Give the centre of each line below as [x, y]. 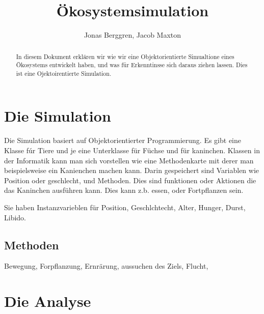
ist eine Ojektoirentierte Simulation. [64, 73]
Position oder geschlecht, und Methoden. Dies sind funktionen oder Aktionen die [130, 180]
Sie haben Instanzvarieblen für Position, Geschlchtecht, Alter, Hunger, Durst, [125, 207]
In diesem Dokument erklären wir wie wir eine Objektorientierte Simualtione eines [125, 56]
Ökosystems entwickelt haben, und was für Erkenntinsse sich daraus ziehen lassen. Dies [132, 65]
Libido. [15, 217]
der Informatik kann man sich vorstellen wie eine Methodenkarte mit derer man [129, 160]
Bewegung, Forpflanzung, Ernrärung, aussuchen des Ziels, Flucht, [106, 266]
